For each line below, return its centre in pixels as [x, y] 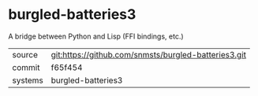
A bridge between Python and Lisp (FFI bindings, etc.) [96, 36]
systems [28, 80]
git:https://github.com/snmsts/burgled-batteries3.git [149, 54]
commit [26, 67]
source [25, 54]
